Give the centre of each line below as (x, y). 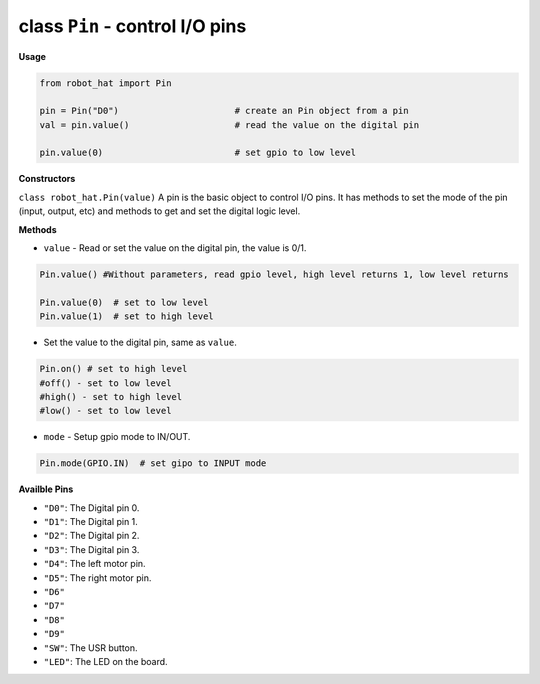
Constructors (47, 179)
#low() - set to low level (105, 411)
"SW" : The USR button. (91, 647)
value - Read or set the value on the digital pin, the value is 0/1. (175, 248)
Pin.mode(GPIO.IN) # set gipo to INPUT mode (153, 463)
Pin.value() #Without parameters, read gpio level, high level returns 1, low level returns (274, 274)
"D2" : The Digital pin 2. (91, 536)
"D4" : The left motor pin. (94, 564)
